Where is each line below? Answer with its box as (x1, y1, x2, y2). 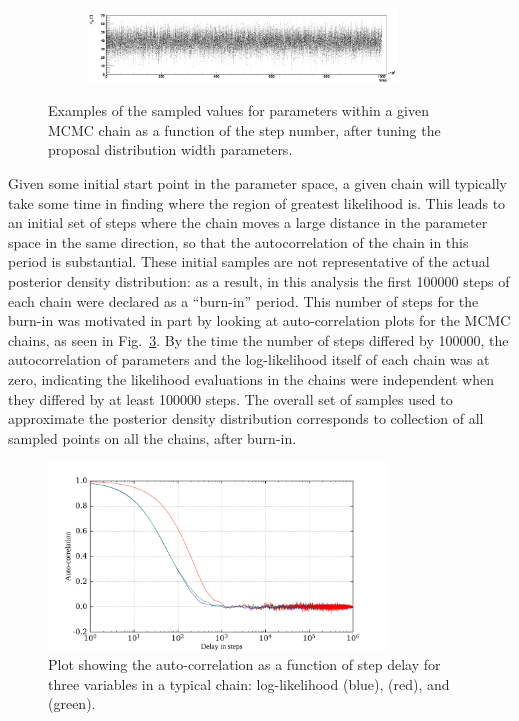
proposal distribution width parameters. (48, 139, 293, 160)
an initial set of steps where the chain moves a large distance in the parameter (8, 212, 488, 233)
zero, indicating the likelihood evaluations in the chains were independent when (8, 368, 494, 389)
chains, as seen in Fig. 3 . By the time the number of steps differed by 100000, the (8, 329, 509, 350)
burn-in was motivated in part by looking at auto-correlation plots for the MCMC (8, 310, 511, 331)
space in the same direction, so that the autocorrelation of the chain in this (8, 231, 469, 252)
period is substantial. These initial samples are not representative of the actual (8, 251, 490, 272)
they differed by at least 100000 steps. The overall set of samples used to (8, 388, 453, 409)
